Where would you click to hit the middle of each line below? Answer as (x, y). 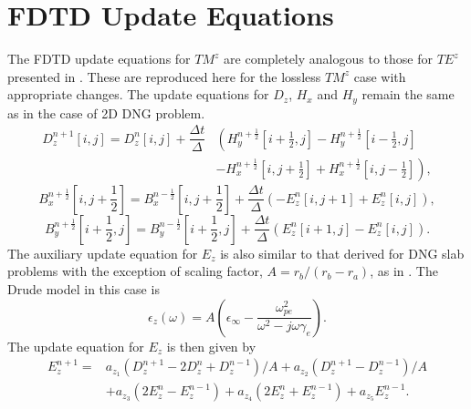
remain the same (408, 94)
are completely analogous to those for (328, 59)
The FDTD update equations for (99, 59)
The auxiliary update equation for (103, 253)
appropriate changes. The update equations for (138, 94)
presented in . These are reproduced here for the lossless (164, 76)
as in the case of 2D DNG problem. (106, 112)
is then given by (211, 346)
